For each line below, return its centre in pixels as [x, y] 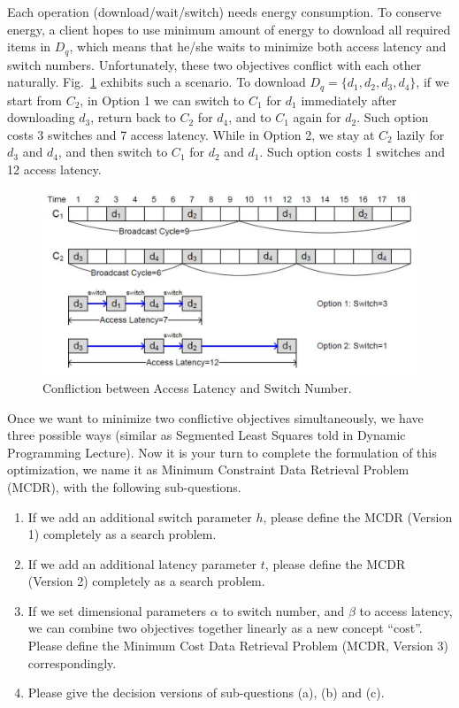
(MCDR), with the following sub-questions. [124, 486]
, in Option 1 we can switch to [162, 100]
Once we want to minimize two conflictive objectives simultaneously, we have [215, 417]
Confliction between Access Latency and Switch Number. [197, 387]
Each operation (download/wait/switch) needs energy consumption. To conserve [225, 12]
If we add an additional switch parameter [140, 516]
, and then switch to [113, 152]
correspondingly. [72, 662]
